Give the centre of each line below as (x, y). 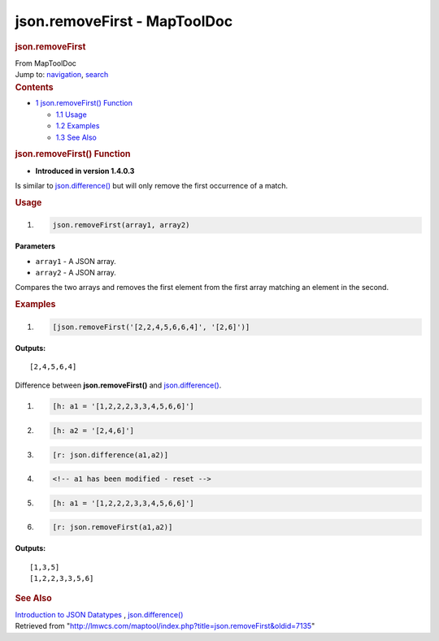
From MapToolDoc (46, 63)
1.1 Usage (71, 115)
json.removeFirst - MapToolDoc (124, 21)
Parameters (35, 246)
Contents (34, 87)
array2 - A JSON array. (76, 273)
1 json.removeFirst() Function (84, 103)
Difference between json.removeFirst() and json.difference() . (118, 385)
